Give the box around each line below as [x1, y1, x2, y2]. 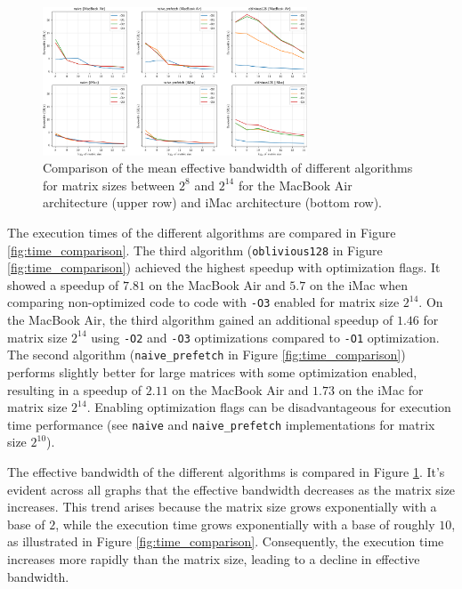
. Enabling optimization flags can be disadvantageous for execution [86, 398, 451, 416]
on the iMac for [338, 380, 424, 399]
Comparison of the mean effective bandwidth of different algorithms [43, 158, 413, 177]
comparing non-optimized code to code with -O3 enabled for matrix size [7, 293, 400, 311]
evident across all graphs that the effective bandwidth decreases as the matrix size [7, 480, 456, 498]
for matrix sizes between [43, 175, 175, 194]
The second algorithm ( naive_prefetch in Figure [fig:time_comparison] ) [7, 345, 406, 364]
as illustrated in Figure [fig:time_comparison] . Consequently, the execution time [7, 532, 444, 551]
